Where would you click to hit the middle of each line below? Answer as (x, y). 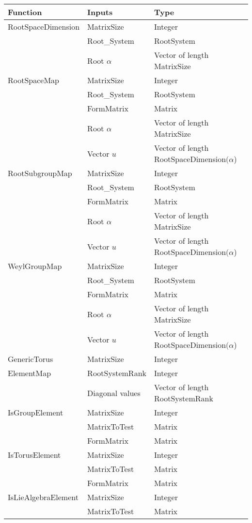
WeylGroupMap (35, 266)
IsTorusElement (34, 455)
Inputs (100, 12)
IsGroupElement (36, 412)
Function (25, 12)
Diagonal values (114, 393)
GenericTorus (31, 359)
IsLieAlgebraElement (43, 497)
